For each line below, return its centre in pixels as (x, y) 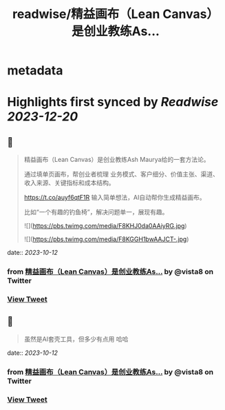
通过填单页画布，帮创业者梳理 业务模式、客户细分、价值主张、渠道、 (121, 174)
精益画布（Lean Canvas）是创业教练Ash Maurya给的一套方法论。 (117, 160)
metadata (35, 71)
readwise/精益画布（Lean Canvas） (116, 14)
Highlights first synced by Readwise (113, 102)
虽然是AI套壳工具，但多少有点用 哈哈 (76, 339)
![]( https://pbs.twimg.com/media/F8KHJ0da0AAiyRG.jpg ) (105, 226)
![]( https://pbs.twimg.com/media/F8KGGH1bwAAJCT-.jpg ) (106, 239)
